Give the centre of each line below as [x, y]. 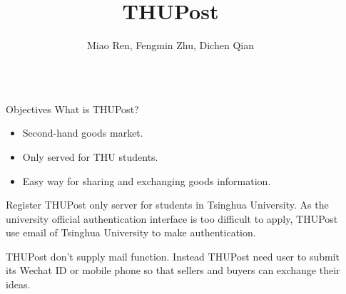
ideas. [18, 284]
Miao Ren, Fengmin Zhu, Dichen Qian [171, 45]
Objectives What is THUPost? [72, 109]
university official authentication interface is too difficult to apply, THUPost [172, 218]
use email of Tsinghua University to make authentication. [131, 232]
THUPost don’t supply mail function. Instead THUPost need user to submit [173, 256]
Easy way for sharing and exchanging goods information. [147, 180]
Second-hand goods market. [83, 133]
